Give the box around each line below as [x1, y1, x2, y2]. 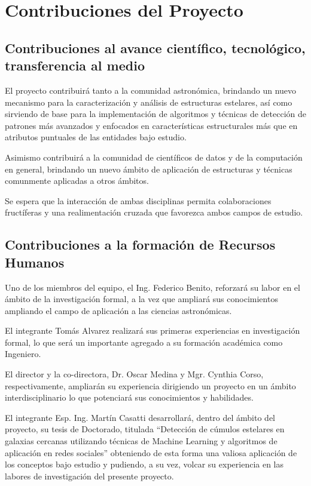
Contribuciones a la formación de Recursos [5, 235, 276, 254]
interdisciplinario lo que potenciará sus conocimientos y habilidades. [5, 391, 254, 404]
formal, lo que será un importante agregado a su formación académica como [5, 336, 283, 348]
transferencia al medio [5, 56, 145, 75]
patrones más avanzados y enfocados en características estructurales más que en [5, 119, 298, 131]
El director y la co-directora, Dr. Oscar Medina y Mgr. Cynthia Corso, [5, 368, 264, 380]
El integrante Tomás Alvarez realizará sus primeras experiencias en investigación [5, 324, 300, 337]
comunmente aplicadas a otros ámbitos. [5, 174, 149, 187]
